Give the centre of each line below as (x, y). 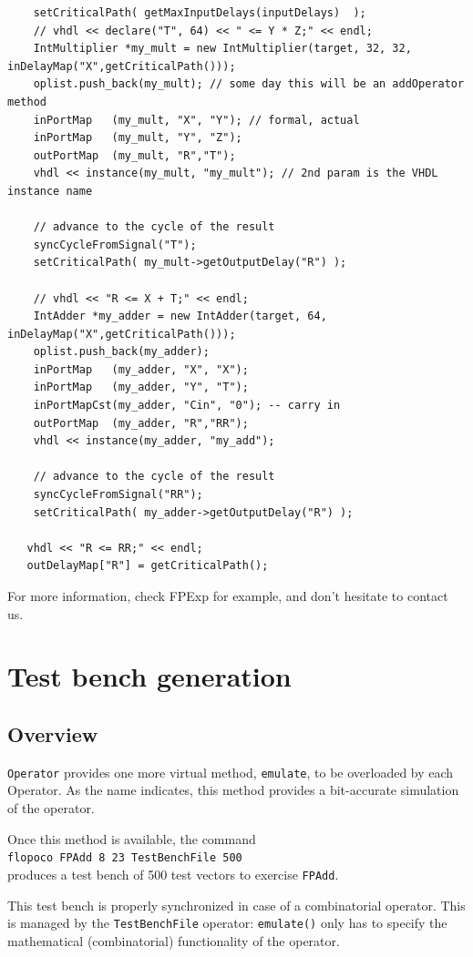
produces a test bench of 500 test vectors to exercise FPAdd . (173, 874)
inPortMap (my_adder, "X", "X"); (141, 369)
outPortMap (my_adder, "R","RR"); (141, 423)
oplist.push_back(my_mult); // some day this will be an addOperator (249, 84)
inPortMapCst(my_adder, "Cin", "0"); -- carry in (187, 406)
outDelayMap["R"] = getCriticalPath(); (148, 566)
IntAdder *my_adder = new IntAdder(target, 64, (180, 316)
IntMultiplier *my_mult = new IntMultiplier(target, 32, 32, (222, 49)
